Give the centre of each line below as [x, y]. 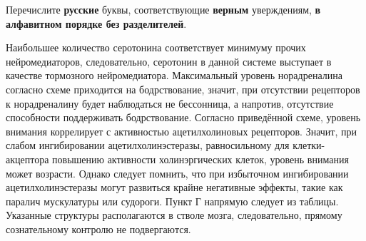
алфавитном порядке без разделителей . [96, 23]
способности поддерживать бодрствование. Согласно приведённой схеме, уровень [183, 117]
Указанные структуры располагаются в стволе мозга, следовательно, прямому [174, 215]
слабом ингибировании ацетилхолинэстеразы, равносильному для [148, 145]
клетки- [309, 145]
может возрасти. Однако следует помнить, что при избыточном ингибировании [177, 173]
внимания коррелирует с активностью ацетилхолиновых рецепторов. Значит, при [181, 131]
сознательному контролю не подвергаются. [98, 229]
